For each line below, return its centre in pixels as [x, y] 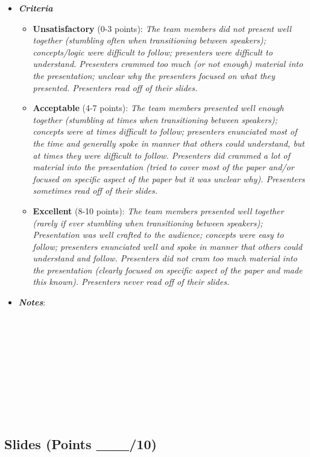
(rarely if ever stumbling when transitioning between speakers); [148, 222]
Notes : [32, 302]
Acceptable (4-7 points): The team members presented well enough [158, 108]
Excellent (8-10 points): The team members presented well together [158, 210]
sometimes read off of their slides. [95, 190]
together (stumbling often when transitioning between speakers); [149, 40]
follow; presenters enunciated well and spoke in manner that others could [167, 246]
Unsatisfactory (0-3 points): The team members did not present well [162, 28]
